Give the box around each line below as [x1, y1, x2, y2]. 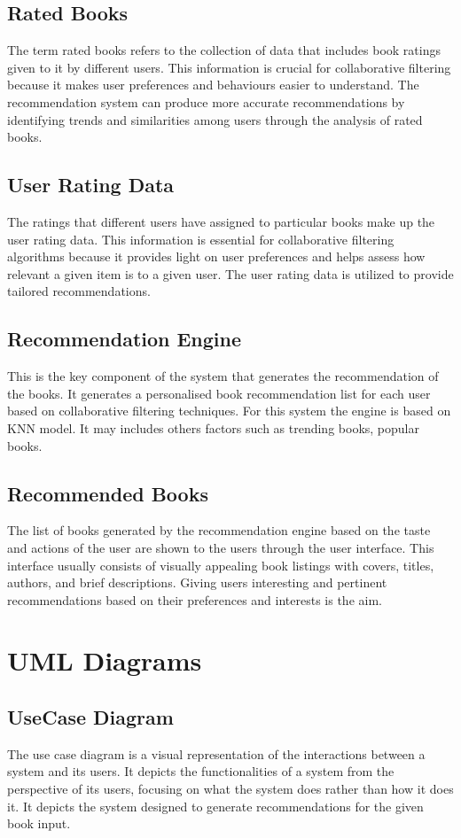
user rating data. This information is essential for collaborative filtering [7, 229, 395, 248]
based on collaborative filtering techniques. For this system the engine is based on [7, 401, 451, 420]
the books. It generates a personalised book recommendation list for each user [7, 384, 431, 402]
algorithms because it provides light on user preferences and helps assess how [7, 247, 426, 266]
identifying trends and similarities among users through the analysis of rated [7, 110, 423, 128]
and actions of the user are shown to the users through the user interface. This [7, 538, 434, 556]
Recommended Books [7, 479, 208, 507]
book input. [7, 814, 71, 833]
